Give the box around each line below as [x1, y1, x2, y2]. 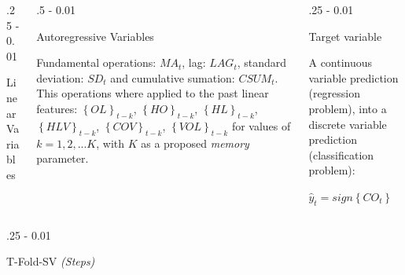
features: [36, 100, 78, 116]
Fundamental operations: [36, 54, 156, 71]
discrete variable [308, 115, 387, 132]
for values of [231, 117, 291, 134]
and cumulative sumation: [110, 69, 235, 86]
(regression [308, 85, 361, 101]
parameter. [36, 150, 89, 167]
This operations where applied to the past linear [36, 85, 269, 101]
